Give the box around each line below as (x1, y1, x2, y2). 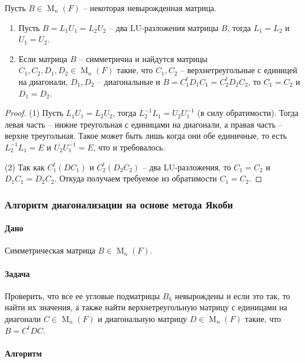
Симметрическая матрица (5, 244, 96, 256)
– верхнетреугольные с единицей (180, 64, 297, 76)
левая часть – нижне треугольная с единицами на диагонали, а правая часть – (5, 118, 283, 130)
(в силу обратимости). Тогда (197, 107, 299, 119)
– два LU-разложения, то (142, 160, 231, 173)
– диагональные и (97, 75, 161, 87)
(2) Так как (5, 160, 45, 173)
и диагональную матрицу (97, 312, 187, 324)
